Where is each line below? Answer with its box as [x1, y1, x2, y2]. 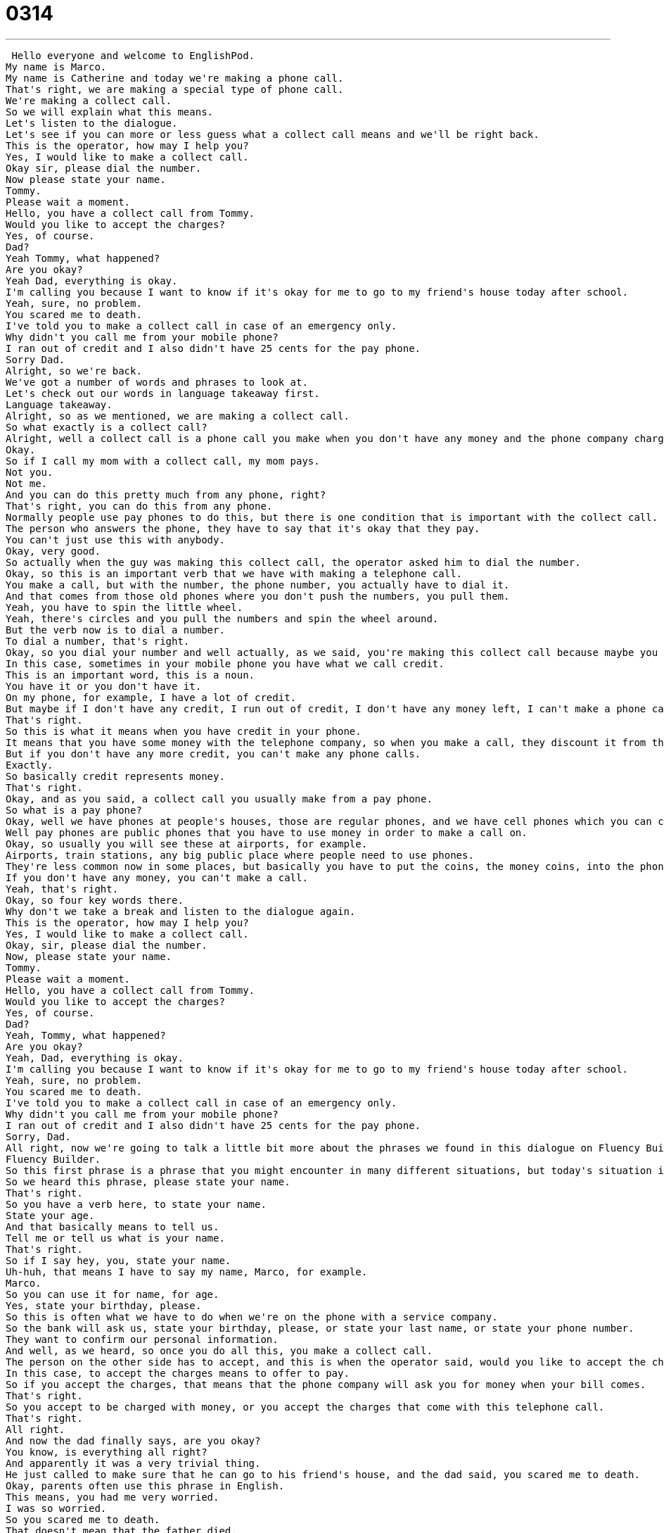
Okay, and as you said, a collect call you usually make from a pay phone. [6, 793, 433, 805]
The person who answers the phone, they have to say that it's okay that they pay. [6, 522, 480, 534]
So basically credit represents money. [6, 770, 225, 782]
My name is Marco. [6, 61, 107, 72]
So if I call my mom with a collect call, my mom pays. [6, 455, 320, 467]
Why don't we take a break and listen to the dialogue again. [6, 905, 356, 917]
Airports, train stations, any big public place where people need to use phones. [6, 849, 474, 861]
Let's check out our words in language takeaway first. [6, 387, 320, 399]
